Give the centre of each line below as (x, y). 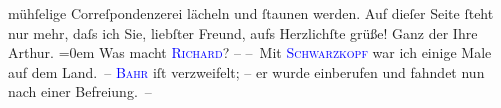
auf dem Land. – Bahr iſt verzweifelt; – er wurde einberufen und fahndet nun (246, 71)
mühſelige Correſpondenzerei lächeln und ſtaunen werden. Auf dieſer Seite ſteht (251, 13)
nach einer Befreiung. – (80, 91)
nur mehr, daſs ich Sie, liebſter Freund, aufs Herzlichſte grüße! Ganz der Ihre (243, 32)
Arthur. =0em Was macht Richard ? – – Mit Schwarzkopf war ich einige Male (250, 52)
